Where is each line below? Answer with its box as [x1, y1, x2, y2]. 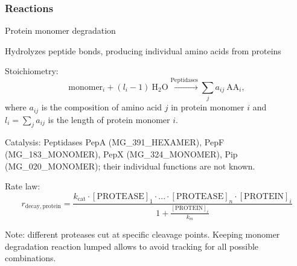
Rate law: [5, 180, 40, 192]
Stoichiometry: [5, 65, 59, 77]
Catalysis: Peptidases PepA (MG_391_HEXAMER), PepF [5, 136, 225, 148]
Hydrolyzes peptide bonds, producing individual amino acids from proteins [5, 44, 281, 57]
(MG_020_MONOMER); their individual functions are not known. [5, 159, 255, 172]
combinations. [5, 252, 56, 264]
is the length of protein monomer [48, 113, 170, 125]
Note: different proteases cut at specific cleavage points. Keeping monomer [5, 227, 280, 240]
